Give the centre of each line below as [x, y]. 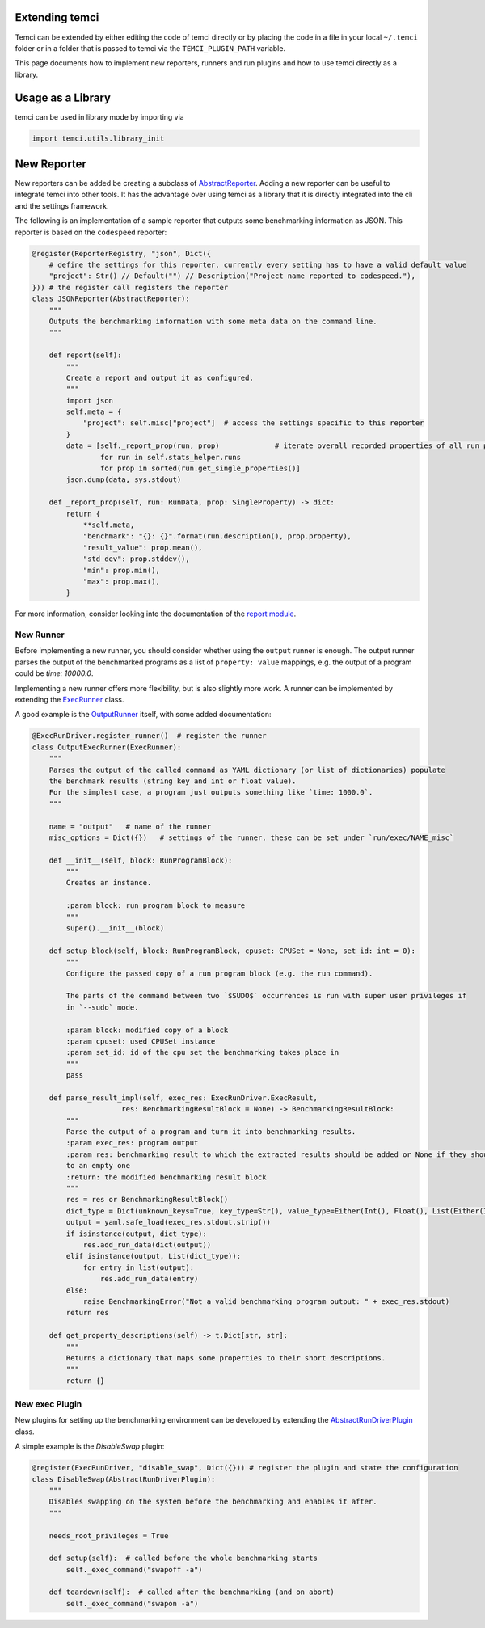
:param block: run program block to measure [156, 906]
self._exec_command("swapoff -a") [134, 1569]
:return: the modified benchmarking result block [166, 1177]
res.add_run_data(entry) [149, 1279]
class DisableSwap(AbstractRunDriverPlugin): [124, 1479]
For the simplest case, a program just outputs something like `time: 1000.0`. [211, 793]
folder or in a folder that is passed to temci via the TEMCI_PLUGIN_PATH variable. [150, 48]
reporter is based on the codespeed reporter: [91, 232]
